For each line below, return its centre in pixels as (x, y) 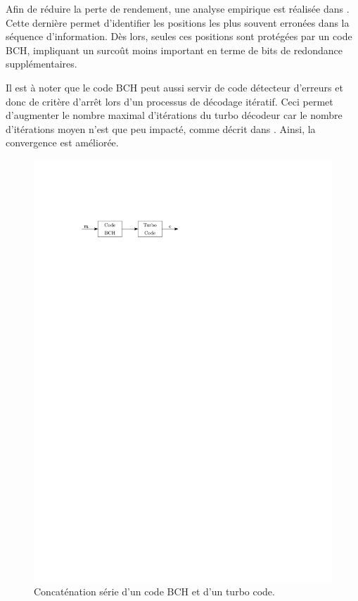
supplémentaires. (41, 64)
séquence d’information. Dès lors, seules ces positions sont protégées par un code (179, 36)
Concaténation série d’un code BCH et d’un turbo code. (154, 591)
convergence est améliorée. (62, 143)
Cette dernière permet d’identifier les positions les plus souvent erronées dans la (178, 22)
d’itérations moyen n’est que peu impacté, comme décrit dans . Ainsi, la (161, 128)
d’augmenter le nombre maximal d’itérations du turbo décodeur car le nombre (174, 115)
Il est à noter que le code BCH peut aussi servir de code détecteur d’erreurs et (174, 87)
